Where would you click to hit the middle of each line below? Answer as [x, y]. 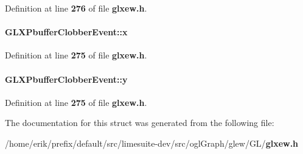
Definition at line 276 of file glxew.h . [76, 8]
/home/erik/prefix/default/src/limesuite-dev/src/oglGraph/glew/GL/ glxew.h [152, 143]
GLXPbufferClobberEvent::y [66, 79]
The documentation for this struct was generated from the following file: [140, 123]
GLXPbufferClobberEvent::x [66, 32]
